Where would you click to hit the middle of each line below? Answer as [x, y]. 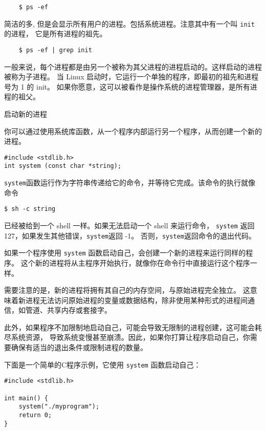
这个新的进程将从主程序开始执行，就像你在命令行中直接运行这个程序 [135, 262]
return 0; [35, 415]
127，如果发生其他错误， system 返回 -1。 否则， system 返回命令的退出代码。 [130, 235]
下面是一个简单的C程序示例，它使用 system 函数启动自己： [103, 364]
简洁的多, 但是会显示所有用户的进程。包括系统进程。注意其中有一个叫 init [129, 23]
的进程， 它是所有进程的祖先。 [56, 34]
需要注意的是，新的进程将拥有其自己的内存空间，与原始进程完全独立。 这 [127, 290]
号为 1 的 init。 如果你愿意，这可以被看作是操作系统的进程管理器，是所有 [127, 86]
